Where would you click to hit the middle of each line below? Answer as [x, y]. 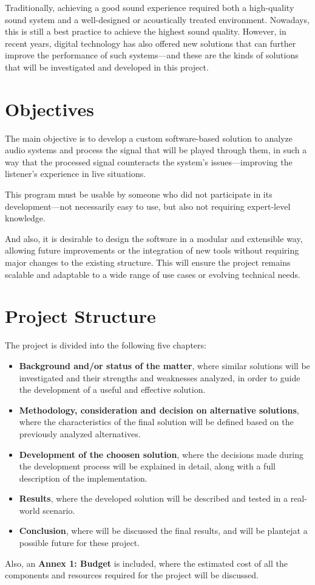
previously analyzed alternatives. [80, 433]
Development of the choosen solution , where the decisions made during [161, 454]
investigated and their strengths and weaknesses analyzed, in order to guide [160, 377]
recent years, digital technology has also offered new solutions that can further [151, 43]
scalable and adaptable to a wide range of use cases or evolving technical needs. [153, 274]
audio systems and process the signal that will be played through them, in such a [156, 150]
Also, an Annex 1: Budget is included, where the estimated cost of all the [146, 563]
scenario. [59, 510]
